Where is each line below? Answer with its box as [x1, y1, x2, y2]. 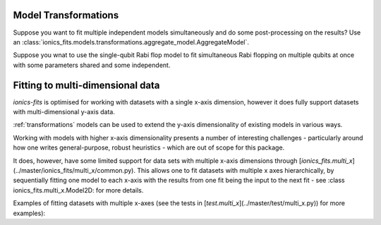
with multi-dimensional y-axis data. [13, 107, 116, 116]
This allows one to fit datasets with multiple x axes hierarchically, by [136, 166, 334, 174]
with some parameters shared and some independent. [13, 61, 171, 69]
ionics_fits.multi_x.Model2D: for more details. [13, 186, 144, 194]
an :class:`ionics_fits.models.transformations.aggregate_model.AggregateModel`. [13, 37, 250, 46]
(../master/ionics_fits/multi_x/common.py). [13, 166, 135, 174]
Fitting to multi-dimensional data [13, 79, 160, 91]
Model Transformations [13, 9, 119, 21]
